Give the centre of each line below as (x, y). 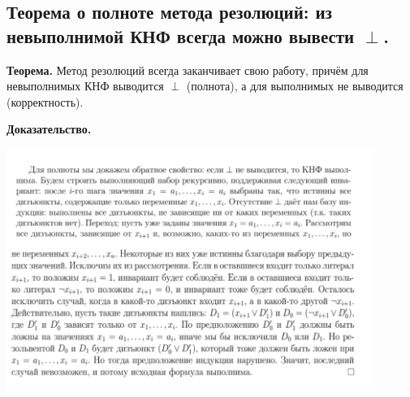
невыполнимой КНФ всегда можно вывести (181, 35)
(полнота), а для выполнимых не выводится (295, 86)
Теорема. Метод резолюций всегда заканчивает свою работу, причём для (188, 70)
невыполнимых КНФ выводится (85, 86)
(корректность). (45, 101)
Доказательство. (49, 129)
